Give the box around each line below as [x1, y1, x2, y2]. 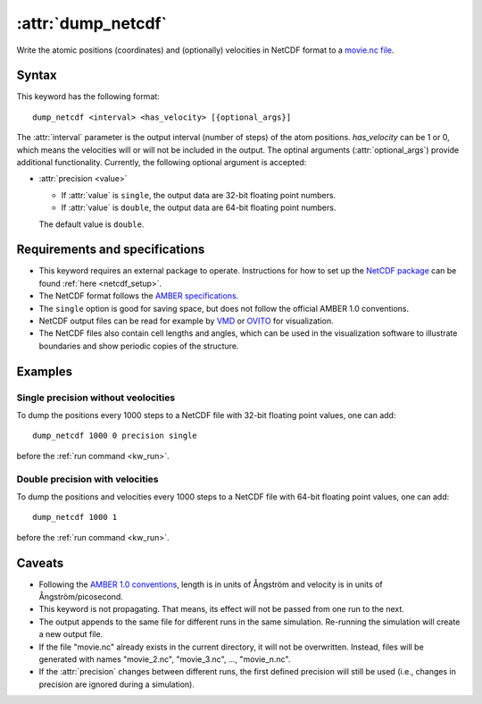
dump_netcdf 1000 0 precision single [32, 431, 198, 441]
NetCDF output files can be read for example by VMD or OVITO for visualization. [38, 315, 334, 326]
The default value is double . [38, 219, 145, 230]
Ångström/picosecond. [38, 591, 124, 602]
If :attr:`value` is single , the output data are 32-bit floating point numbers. [61, 189, 337, 200]
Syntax [16, 68, 57, 83]
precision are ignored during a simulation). [38, 679, 195, 690]
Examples [16, 364, 73, 379]
